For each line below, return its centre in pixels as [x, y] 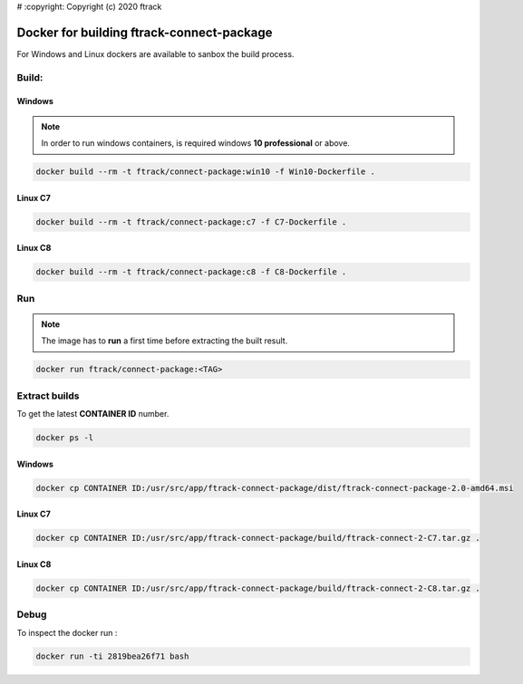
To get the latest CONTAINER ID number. [93, 414]
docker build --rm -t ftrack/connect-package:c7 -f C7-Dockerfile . [191, 222]
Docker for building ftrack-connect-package [145, 32]
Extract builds [48, 396]
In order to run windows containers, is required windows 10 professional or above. [196, 143]
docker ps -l [65, 438]
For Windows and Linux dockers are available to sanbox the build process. [155, 53]
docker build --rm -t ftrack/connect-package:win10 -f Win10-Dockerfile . [206, 172]
